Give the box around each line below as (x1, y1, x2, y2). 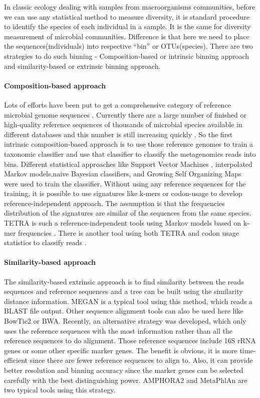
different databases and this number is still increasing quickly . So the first (4, 129, 233, 139)
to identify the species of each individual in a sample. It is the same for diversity (4, 21, 251, 32)
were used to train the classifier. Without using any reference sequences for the (4, 178, 246, 188)
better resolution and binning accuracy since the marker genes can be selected (4, 365, 243, 375)
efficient (4, 355, 28, 365)
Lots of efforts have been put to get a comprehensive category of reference (4, 99, 231, 110)
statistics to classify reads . (4, 237, 87, 248)
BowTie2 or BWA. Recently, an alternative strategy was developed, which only (4, 316, 246, 326)
